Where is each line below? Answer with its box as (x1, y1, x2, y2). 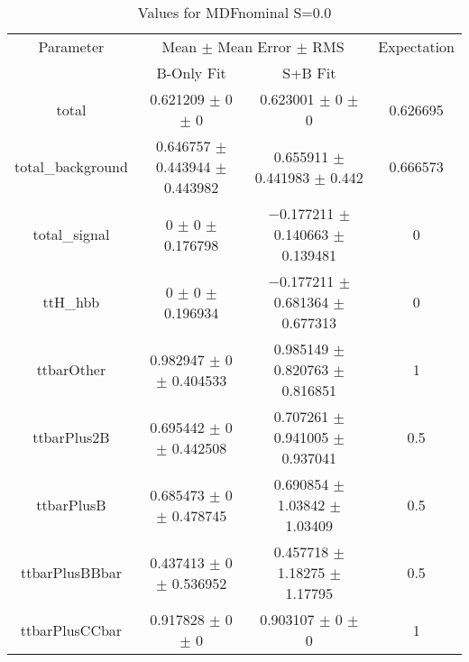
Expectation (378, 36, 455, 57)
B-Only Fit (156, 62, 226, 83)
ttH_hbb (42, 291, 100, 312)
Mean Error (217, 36, 292, 57)
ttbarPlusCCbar (20, 619, 123, 640)
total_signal (32, 224, 110, 244)
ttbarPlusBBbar (20, 562, 122, 583)
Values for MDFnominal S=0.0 (137, 2, 332, 23)
